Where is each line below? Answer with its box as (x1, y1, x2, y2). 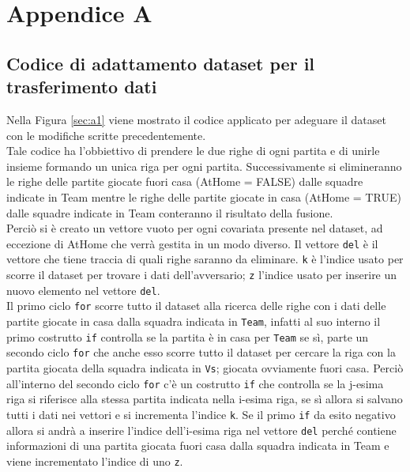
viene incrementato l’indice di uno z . (6, 452, 183, 469)
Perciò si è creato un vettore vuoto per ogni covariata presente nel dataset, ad (6, 220, 383, 236)
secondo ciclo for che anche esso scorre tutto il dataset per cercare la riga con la (6, 344, 396, 361)
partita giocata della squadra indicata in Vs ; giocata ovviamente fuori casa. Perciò (6, 359, 404, 376)
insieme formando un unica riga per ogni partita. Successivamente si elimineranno (6, 157, 402, 174)
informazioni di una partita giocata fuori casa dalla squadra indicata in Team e (6, 437, 389, 454)
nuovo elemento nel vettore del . (6, 281, 160, 298)
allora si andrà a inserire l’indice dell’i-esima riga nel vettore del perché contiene (6, 421, 397, 438)
